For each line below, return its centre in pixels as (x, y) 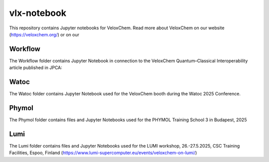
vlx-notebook (38, 13)
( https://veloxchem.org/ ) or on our (44, 34)
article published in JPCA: (36, 68)
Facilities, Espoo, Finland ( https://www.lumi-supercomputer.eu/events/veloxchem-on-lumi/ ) (103, 153)
